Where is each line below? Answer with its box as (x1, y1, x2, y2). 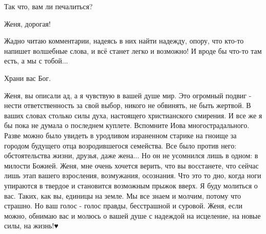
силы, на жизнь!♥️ (4, 220, 58, 231)
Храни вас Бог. (4, 72, 51, 83)
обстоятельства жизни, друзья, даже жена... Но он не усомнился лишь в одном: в (4, 150, 258, 161)
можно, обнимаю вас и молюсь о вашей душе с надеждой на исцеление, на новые (4, 210, 261, 221)
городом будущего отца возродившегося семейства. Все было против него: (4, 140, 237, 151)
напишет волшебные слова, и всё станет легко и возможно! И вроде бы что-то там (4, 45, 262, 56)
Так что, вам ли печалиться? (4, 1, 93, 11)
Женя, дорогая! (4, 18, 51, 29)
